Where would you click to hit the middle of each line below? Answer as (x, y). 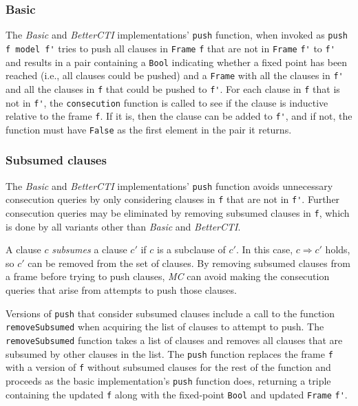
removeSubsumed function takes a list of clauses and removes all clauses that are (174, 340)
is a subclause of (191, 249)
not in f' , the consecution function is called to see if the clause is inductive (167, 102)
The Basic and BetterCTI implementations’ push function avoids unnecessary (169, 185)
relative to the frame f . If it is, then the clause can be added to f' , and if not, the (179, 116)
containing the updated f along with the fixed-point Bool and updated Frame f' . (177, 394)
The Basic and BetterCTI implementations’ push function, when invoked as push (177, 35)
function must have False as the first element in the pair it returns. (149, 129)
